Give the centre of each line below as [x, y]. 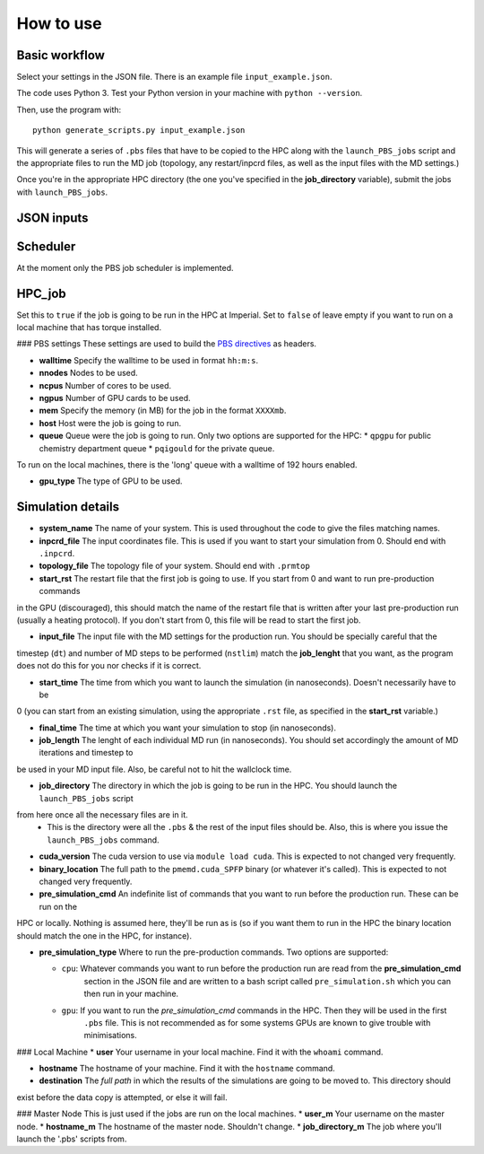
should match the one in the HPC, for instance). [104, 935]
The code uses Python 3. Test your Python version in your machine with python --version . [190, 93]
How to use [59, 23]
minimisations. [111, 1036]
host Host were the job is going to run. [110, 423]
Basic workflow [60, 55]
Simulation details [68, 507]
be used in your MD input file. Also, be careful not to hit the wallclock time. [154, 769]
